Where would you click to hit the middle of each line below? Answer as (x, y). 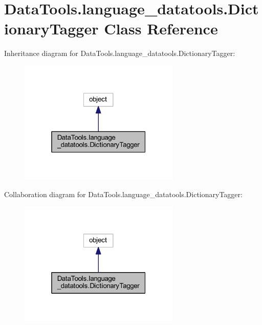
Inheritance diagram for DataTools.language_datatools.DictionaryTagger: (120, 53)
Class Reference (161, 28)
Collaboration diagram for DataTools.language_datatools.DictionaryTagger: (123, 194)
